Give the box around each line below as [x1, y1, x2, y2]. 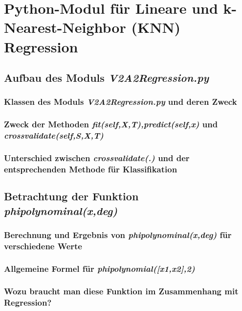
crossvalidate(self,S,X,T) [4, 129, 104, 142]
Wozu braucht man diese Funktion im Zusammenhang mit [4, 285, 239, 297]
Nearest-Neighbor [4, 17, 126, 37]
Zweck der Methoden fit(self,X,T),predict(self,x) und [4, 118, 218, 130]
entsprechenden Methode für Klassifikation [4, 163, 177, 175]
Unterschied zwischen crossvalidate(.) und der [4, 152, 190, 164]
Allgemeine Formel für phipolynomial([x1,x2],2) [4, 262, 195, 274]
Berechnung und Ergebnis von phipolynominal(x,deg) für [4, 229, 232, 240]
